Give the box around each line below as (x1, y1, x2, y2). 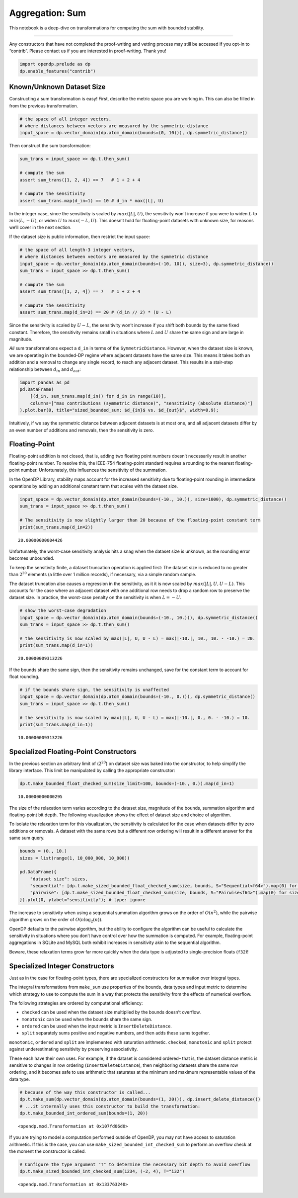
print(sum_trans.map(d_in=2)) (19, 524, 93, 530)
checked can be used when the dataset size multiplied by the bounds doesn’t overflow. (21, 1009, 201, 1015)
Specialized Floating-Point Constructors (9, 747, 137, 756)
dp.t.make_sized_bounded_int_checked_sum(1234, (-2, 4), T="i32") (19, 1169, 185, 1174)
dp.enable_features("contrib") (19, 68, 96, 74)
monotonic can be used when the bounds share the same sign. (21, 1016, 152, 1022)
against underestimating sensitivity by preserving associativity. (9, 1046, 138, 1052)
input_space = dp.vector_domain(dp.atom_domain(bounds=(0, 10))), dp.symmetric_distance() (19, 130, 248, 136)
